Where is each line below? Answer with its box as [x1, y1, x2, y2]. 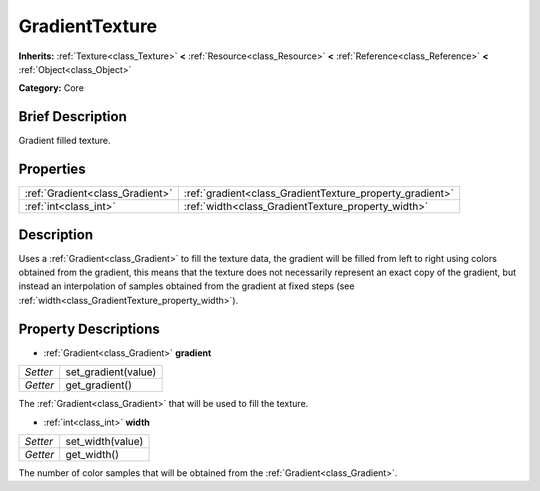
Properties [18, 161, 86, 178]
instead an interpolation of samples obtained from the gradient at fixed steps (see [18, 280, 355, 292]
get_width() [65, 447, 119, 461]
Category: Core [18, 82, 85, 94]
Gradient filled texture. [18, 135, 111, 147]
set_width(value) [65, 434, 144, 448]
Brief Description [18, 108, 127, 125]
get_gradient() [65, 378, 132, 392]
